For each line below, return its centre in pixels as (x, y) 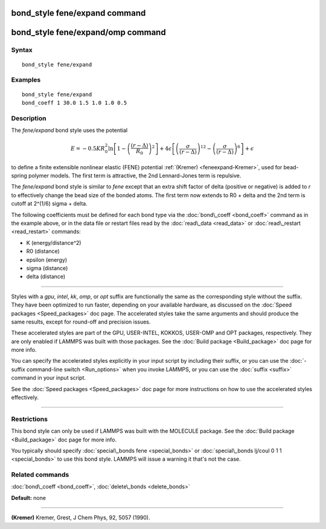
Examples (26, 80)
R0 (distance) (43, 252)
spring (19, 176)
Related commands (40, 475)
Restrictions (30, 419)
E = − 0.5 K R (88, 149)
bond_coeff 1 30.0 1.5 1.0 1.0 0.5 (75, 102)
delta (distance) (46, 277)
